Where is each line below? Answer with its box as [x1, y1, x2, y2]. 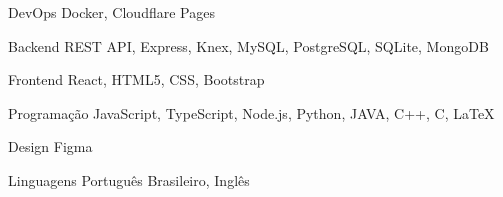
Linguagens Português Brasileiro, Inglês [8, 169, 250, 190]
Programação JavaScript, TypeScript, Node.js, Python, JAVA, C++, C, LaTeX [8, 102, 495, 123]
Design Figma [8, 136, 93, 157]
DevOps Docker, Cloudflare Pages [8, 2, 215, 22]
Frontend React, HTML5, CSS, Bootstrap [8, 69, 265, 90]
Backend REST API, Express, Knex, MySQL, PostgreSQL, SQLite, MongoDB [8, 35, 489, 56]
